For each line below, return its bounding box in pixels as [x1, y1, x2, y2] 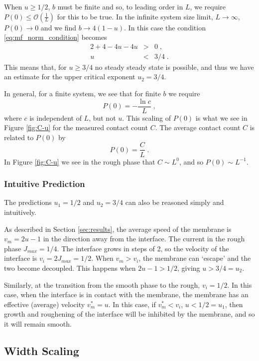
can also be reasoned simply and [125, 197, 224, 207]
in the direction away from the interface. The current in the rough [43, 233, 245, 244]
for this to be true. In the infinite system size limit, [57, 11, 213, 21]
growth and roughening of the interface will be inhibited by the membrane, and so [4, 309, 255, 319]
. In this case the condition [124, 22, 206, 32]
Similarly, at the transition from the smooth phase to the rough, [4, 279, 200, 290]
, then [225, 299, 243, 309]
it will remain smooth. [4, 318, 72, 329]
